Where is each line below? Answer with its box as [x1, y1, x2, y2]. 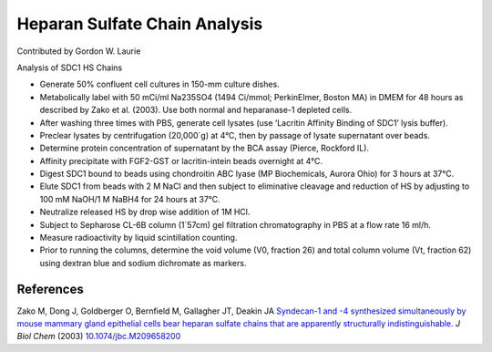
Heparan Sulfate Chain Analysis [16, 14, 263, 34]
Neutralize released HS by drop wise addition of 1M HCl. [39, 206, 251, 218]
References [16, 281, 84, 296]
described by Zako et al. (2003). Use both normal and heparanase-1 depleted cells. [39, 105, 353, 116]
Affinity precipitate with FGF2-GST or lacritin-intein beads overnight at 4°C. [39, 155, 323, 166]
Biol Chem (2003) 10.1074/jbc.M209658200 [16, 331, 181, 342]
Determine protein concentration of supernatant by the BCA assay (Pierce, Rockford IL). [39, 142, 369, 154]
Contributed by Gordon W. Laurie [16, 46, 141, 57]
